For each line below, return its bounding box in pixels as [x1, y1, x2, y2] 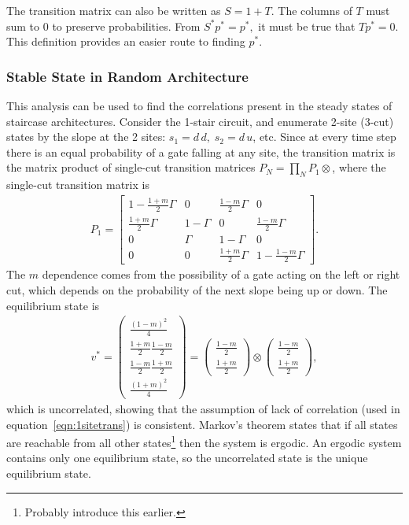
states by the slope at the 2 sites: [6, 128, 166, 145]
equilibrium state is [6, 297, 100, 313]
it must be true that [258, 17, 356, 34]
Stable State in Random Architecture [6, 66, 249, 86]
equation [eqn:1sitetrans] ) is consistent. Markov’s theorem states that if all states [6, 416, 398, 432]
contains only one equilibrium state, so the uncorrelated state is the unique [6, 449, 368, 466]
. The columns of [271, 2, 352, 18]
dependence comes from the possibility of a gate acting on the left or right [42, 266, 400, 283]
